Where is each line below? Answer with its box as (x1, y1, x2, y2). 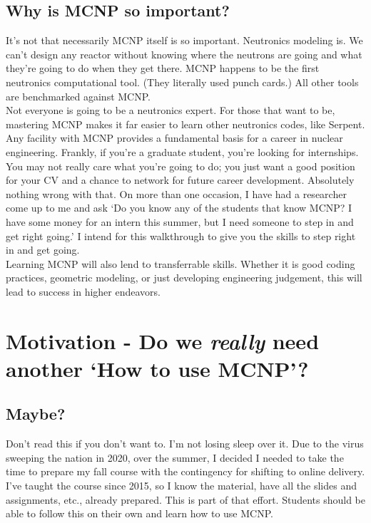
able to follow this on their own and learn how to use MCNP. (6, 506, 273, 521)
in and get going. (6, 242, 80, 257)
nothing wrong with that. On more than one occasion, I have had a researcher (6, 186, 347, 201)
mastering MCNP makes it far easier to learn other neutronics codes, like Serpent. (6, 116, 365, 131)
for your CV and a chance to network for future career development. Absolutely (6, 172, 355, 187)
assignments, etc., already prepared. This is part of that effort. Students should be (6, 492, 365, 507)
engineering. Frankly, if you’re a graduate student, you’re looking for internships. (6, 144, 359, 159)
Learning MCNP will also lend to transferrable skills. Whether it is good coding (6, 256, 355, 271)
